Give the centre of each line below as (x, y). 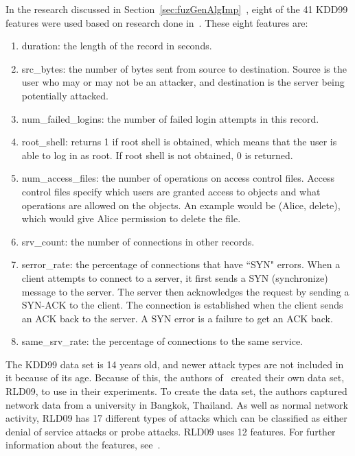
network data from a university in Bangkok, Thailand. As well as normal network (177, 404)
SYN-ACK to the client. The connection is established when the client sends (182, 305)
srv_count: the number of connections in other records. (138, 241)
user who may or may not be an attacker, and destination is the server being (183, 82)
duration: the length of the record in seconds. (117, 46)
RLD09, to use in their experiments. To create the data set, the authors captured (176, 391)
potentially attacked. (65, 95)
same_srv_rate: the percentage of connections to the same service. (162, 341)
